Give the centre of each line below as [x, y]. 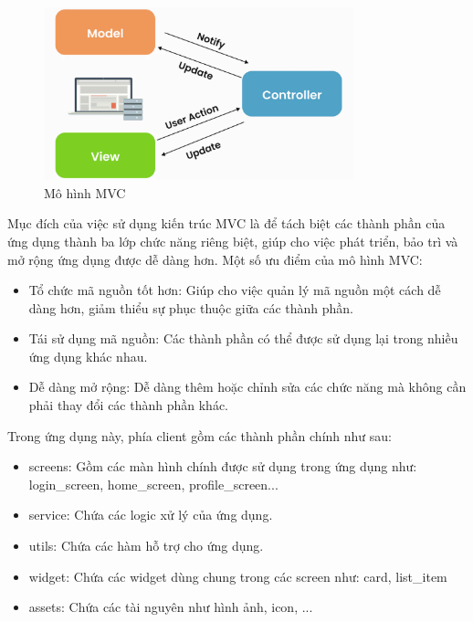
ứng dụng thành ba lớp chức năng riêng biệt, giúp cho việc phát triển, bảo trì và [233, 241]
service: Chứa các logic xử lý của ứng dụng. [151, 515]
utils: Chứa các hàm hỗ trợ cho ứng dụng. [146, 546]
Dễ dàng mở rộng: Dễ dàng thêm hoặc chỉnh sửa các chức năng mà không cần [247, 387]
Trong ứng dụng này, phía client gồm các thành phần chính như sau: [200, 435]
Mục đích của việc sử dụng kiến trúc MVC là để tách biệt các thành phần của [226, 223]
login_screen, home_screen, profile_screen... [153, 484]
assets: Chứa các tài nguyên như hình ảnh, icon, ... [171, 607]
